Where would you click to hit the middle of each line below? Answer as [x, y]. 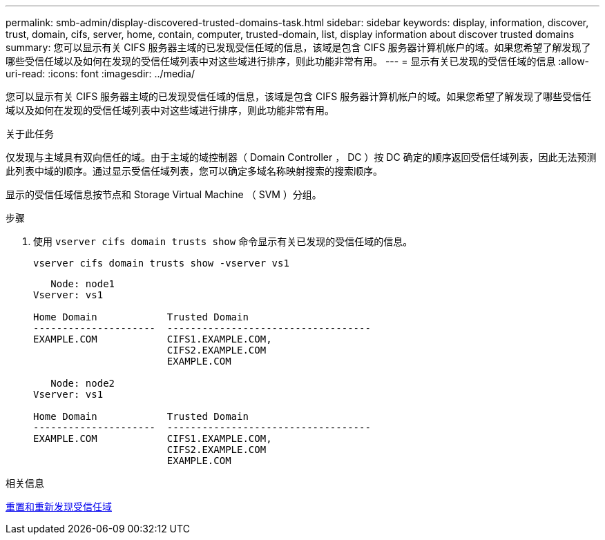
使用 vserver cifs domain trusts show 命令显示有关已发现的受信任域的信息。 [223, 241]
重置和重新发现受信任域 [59, 507]
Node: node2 [83, 383]
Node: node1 [83, 284]
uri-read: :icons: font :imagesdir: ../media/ [100, 74]
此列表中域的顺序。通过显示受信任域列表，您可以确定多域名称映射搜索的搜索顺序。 [194, 171]
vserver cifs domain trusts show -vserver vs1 [161, 263]
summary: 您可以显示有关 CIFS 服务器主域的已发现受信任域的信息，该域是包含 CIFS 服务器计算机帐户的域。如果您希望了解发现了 [298, 47]
